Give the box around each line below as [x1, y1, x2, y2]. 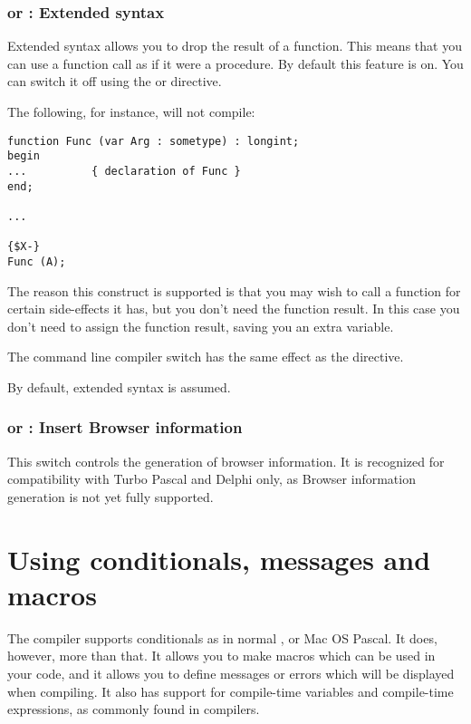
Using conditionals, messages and [7, 540, 431, 577]
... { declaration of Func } [7, 164, 241, 178]
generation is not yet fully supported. [7, 487, 214, 506]
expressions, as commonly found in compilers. [7, 700, 260, 719]
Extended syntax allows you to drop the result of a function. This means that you [7, 36, 462, 55]
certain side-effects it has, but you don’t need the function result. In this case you [7, 299, 460, 318]
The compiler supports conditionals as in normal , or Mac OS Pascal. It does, [7, 628, 437, 647]
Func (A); [7, 255, 66, 268]
